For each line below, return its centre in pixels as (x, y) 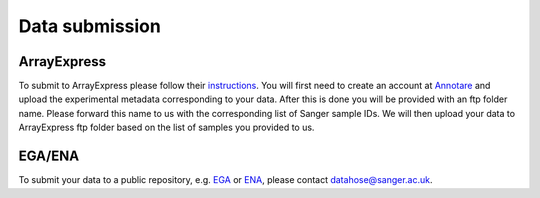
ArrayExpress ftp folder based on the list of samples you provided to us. (166, 127)
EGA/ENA (49, 156)
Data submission (90, 26)
